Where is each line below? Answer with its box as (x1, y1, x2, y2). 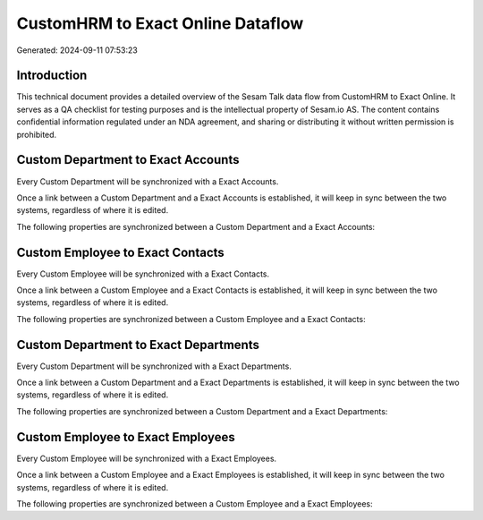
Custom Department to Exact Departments (16, 337, 259, 353)
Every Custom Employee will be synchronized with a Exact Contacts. (16, 269, 270, 279)
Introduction (16, 68, 88, 83)
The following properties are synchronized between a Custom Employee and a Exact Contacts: (16, 313, 366, 324)
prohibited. (16, 129, 57, 140)
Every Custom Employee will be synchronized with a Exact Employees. (16, 453, 277, 464)
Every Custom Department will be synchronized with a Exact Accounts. (16, 175, 279, 187)
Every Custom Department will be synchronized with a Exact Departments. (16, 361, 292, 371)
